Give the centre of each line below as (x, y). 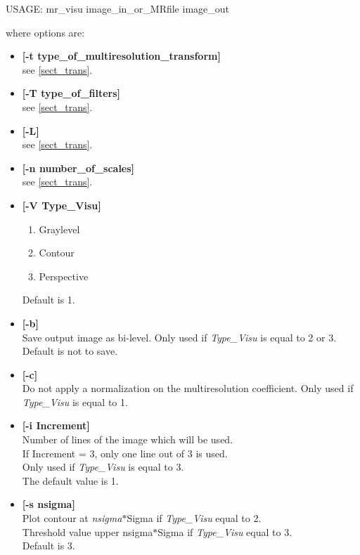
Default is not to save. (70, 351)
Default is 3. (49, 546)
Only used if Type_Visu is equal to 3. (103, 467)
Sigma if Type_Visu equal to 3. (225, 531)
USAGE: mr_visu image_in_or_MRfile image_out (117, 8)
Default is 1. (49, 300)
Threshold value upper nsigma (88, 531)
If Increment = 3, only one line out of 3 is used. (125, 453)
